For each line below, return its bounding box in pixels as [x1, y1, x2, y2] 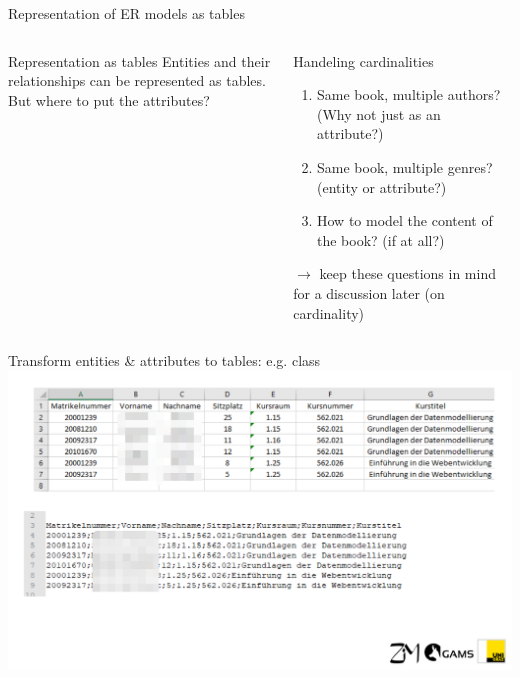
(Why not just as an [317, 103, 441, 124]
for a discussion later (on [293, 282, 445, 303]
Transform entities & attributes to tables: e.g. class [8, 350, 321, 371]
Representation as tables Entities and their [8, 50, 271, 71]
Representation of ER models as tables [8, 3, 245, 23]
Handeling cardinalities [293, 50, 434, 71]
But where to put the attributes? [8, 89, 210, 110]
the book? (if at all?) [317, 229, 445, 250]
